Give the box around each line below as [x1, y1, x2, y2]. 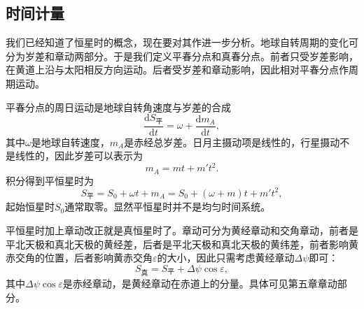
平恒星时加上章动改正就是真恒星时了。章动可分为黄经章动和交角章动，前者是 [6, 222, 358, 237]
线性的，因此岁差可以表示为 [15, 148, 143, 163]
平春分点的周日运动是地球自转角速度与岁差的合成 [6, 99, 231, 114]
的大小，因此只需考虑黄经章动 [157, 250, 295, 265]
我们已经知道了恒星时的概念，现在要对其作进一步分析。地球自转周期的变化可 [6, 35, 358, 50]
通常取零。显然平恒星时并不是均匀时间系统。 [64, 199, 271, 214]
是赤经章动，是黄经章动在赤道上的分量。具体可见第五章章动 [62, 275, 337, 290]
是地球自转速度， [31, 134, 110, 149]
